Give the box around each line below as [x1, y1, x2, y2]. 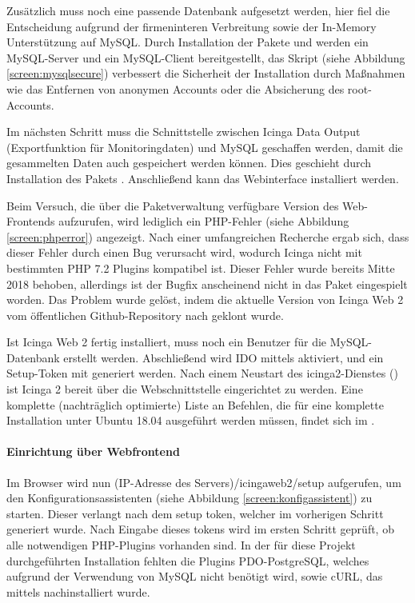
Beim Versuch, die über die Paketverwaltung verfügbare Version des [6, 197, 339, 214]
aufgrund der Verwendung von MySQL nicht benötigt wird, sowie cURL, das [6, 568, 383, 585]
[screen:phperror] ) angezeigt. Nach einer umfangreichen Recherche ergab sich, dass [6, 228, 409, 245]
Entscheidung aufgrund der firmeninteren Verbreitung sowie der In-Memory [6, 18, 377, 34]
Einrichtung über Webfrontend [6, 443, 180, 460]
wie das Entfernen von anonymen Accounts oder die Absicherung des [6, 80, 345, 97]
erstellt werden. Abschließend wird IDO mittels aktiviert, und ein [63, 349, 384, 365]
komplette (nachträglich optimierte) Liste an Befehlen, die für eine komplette [6, 396, 384, 413]
